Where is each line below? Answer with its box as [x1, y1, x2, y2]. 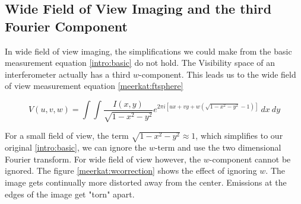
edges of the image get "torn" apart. [5, 187, 135, 200]
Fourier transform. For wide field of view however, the [5, 152, 201, 165]
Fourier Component [5, 17, 128, 35]
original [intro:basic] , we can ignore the [5, 141, 147, 154]
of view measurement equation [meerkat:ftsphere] [5, 79, 183, 92]
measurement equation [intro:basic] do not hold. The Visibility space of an [5, 56, 275, 69]
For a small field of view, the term [5, 129, 129, 142]
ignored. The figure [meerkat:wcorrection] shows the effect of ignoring [5, 164, 257, 177]
